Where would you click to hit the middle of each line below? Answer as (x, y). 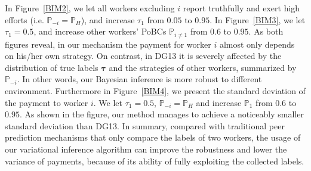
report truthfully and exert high (241, 8)
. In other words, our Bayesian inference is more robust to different (139, 79)
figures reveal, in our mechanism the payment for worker (108, 44)
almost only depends (257, 44)
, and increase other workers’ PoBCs (100, 31)
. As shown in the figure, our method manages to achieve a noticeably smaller (161, 114)
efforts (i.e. (24, 19)
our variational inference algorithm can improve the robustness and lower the (146, 149)
